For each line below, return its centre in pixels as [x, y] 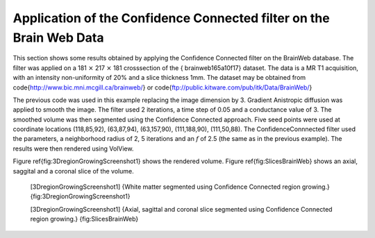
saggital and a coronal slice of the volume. [74, 171]
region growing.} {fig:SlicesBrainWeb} [84, 219]
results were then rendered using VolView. [73, 148]
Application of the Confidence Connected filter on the [171, 18]
